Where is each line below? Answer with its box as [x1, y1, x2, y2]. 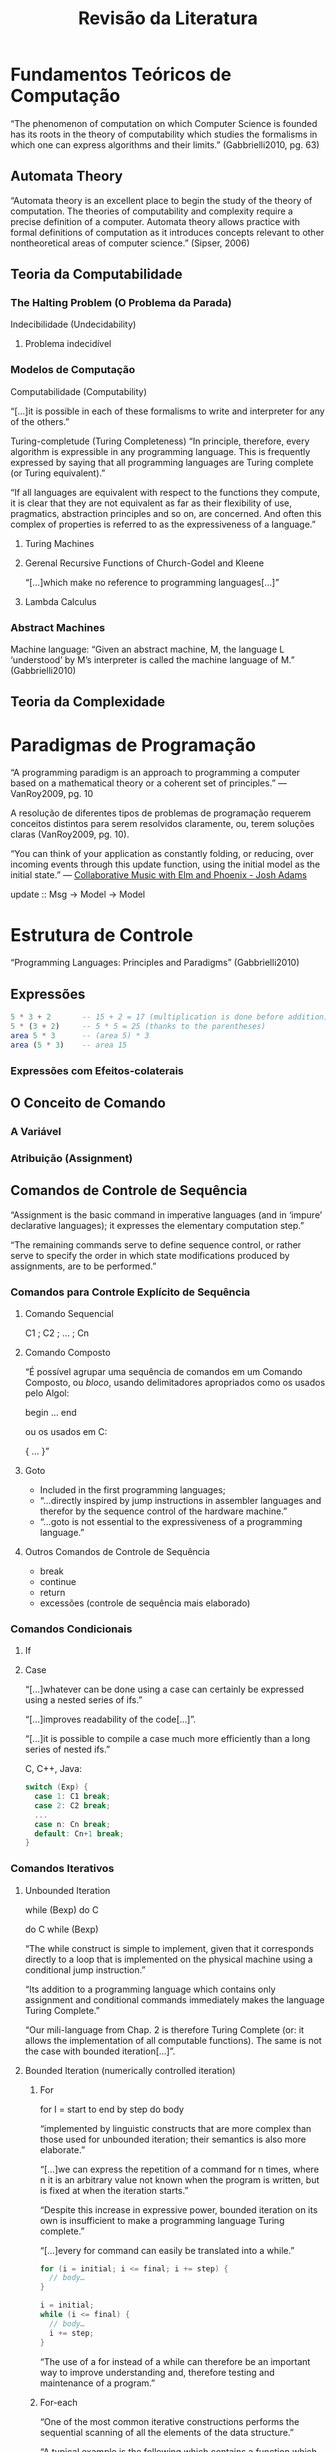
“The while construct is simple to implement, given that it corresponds [24, 1942, 315, 1954]
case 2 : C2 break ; [34, 1800, 111, 1811]
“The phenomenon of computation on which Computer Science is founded [10, 117, 318, 129]
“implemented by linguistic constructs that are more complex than [39, 2122, 312, 2134]
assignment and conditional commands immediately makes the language [24, 1993, 325, 2006]
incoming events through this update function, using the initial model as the [10, 858, 321, 871]
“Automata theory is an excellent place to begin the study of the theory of [10, 194, 313, 206]
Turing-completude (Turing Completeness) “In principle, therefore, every [10, 435, 310, 447]
